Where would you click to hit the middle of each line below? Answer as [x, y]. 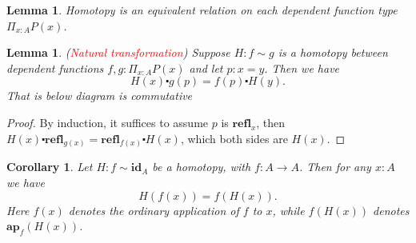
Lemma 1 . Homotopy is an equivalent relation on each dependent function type [202, 10]
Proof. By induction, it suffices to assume [108, 122]
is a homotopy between [333, 52]
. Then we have [302, 68]
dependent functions [55, 68]
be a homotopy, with [202, 167]
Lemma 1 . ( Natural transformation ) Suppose [118, 52]
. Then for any [335, 167]
